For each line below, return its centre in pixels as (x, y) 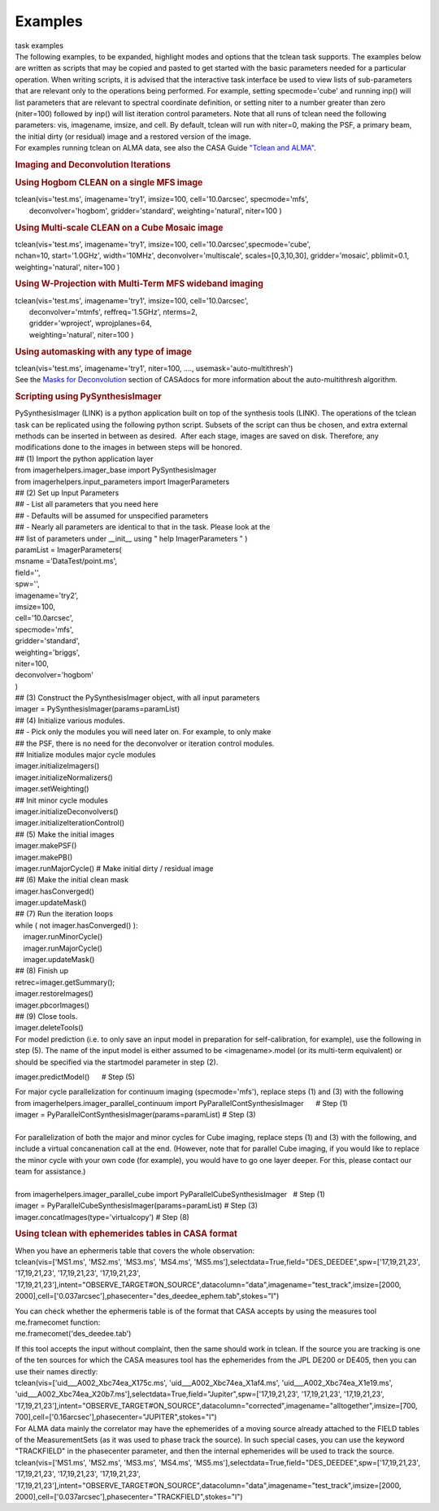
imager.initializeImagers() (57, 766)
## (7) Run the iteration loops (64, 914)
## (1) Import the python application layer (84, 459)
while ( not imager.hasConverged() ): (76, 925)
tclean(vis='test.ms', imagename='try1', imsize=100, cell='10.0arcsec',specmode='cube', (163, 244)
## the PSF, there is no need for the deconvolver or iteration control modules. (145, 743)
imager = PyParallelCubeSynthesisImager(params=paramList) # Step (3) (137, 1206)
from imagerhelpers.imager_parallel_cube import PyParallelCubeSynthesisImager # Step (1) (170, 1194)
